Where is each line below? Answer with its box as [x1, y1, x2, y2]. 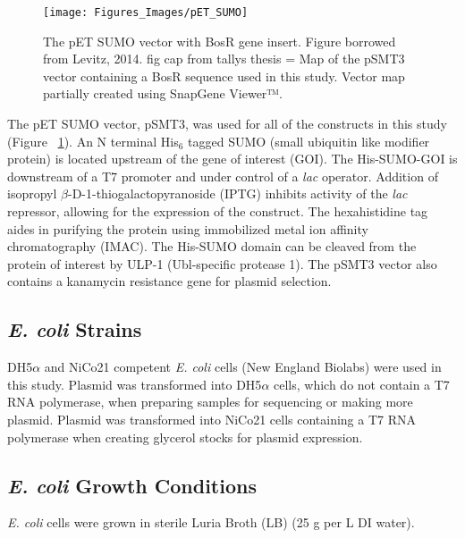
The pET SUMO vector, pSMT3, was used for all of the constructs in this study [7, 114, 447, 133]
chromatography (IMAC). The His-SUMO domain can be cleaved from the [7, 237, 417, 256]
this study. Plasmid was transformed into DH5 [7, 374, 262, 393]
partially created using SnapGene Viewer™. [43, 84, 283, 103]
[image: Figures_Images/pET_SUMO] [43, 6, 249, 19]
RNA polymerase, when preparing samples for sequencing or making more [7, 392, 413, 411]
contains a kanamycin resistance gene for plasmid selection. [7, 272, 332, 290]
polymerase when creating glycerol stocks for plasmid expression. [7, 427, 363, 446]
